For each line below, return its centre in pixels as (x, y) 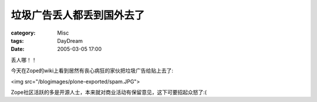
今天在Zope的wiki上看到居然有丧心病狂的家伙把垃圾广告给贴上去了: (92, 71)
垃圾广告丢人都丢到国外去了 (78, 15)
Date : (18, 49)
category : (23, 33)
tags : (17, 40)
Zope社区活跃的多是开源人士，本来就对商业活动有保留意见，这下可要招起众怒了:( (109, 92)
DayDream (70, 40)
